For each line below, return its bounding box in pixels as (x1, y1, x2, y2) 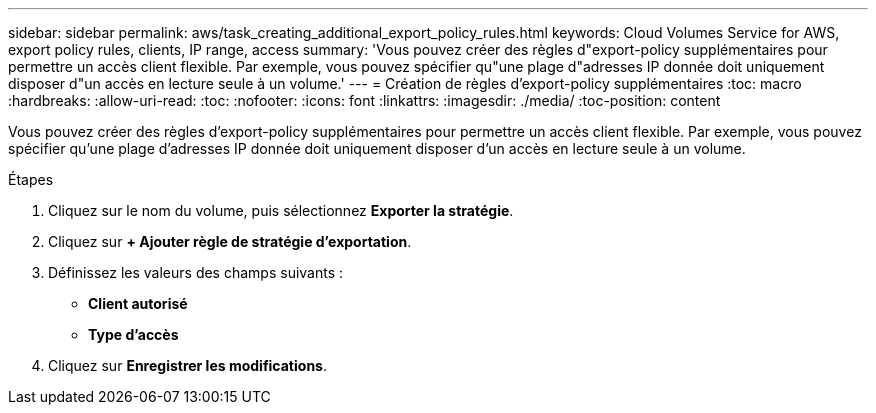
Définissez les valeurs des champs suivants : (48, 264, 344, 281)
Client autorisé (88, 295, 188, 312)
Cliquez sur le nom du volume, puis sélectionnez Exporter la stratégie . (48, 202, 514, 219)
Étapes (8, 171, 54, 188)
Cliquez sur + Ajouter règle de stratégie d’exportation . (48, 233, 412, 250)
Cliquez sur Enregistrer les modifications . (48, 357, 327, 374)
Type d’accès (88, 326, 179, 343)
